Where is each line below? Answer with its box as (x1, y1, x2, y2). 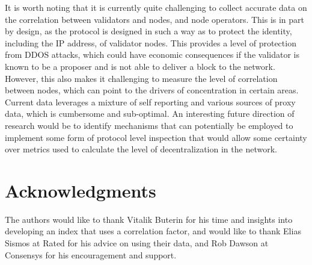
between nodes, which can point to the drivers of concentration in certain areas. (5, 84, 299, 96)
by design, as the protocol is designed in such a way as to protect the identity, (5, 25, 292, 37)
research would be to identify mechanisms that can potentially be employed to (5, 119, 293, 131)
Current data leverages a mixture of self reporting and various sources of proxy (5, 95, 296, 108)
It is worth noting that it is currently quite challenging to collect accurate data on (5, 1, 307, 13)
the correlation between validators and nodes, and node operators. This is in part (5, 13, 305, 25)
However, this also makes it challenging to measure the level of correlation (5, 72, 278, 84)
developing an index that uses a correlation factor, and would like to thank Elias (5, 225, 301, 237)
